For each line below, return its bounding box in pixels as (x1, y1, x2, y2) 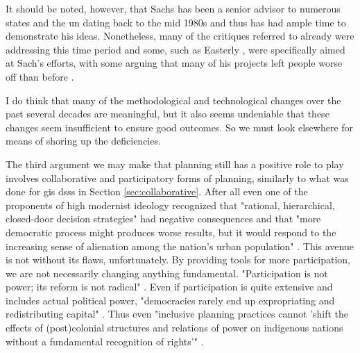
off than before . (6, 69, 74, 83)
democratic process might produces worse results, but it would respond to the (6, 224, 336, 239)
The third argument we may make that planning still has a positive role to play (6, 156, 344, 171)
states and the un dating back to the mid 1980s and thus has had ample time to (6, 15, 346, 29)
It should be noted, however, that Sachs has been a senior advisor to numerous (6, 1, 341, 15)
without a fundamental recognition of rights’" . (6, 334, 204, 348)
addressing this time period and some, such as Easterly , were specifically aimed (6, 42, 345, 56)
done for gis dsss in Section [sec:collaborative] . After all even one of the (6, 184, 308, 199)
